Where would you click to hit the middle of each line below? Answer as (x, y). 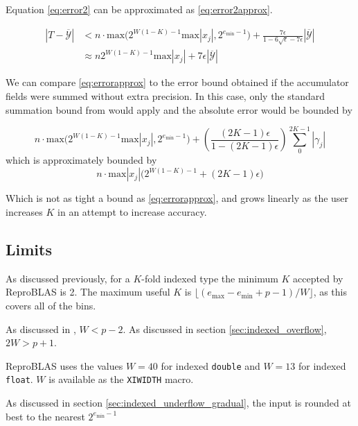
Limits (29, 249)
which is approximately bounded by (81, 160)
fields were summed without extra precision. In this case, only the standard (165, 96)
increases (24, 212)
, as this (330, 292)
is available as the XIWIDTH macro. (121, 379)
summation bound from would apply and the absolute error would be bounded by (179, 109)
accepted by (318, 278)
